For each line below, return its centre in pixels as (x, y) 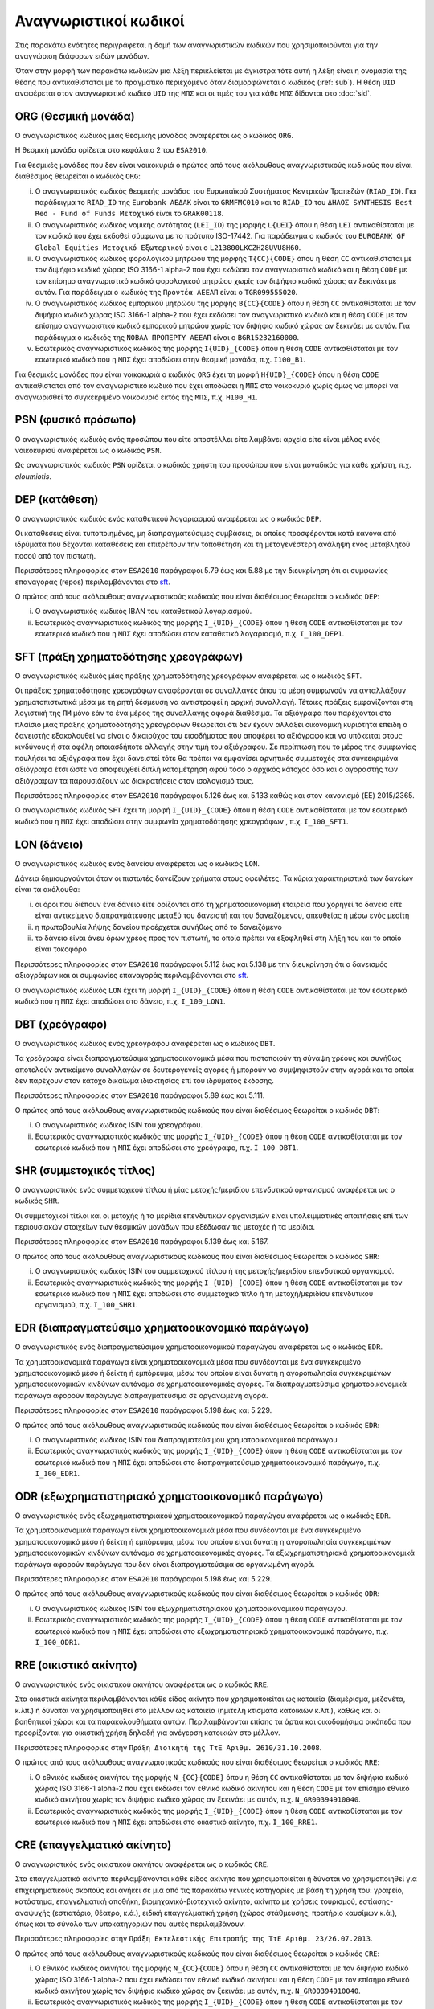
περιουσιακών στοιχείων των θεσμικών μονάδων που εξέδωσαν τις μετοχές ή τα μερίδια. (165, 1227)
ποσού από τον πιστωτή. (55, 555)
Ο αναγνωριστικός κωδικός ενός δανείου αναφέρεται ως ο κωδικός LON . (137, 863)
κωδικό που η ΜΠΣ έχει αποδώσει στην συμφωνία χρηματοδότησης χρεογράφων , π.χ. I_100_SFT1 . (182, 821)
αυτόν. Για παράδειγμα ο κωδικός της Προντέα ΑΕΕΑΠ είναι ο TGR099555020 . (166, 293)
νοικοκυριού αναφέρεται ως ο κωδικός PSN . (88, 450)
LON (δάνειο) (49, 844)
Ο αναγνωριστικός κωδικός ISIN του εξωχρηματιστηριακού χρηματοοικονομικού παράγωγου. (191, 1608)
